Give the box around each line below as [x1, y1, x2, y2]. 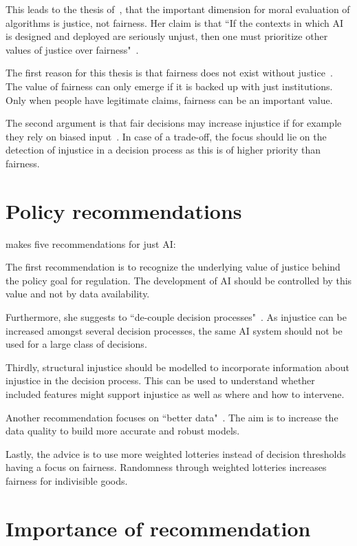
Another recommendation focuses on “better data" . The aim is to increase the [6, 410, 338, 424]
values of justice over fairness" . [6, 42, 139, 56]
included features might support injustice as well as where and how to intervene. [6, 387, 345, 401]
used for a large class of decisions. [6, 337, 147, 351]
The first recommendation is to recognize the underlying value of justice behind [6, 260, 340, 274]
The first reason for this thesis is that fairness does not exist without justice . [6, 65, 333, 80]
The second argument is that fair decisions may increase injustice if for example [6, 116, 342, 130]
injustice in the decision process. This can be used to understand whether [6, 373, 315, 388]
